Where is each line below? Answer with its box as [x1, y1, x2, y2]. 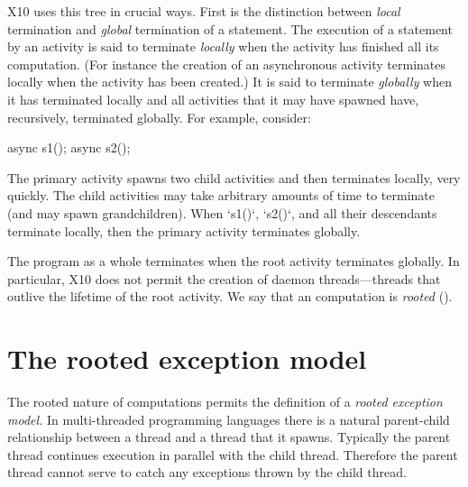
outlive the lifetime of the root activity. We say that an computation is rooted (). [7, 287, 453, 306]
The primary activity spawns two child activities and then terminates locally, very [7, 168, 461, 187]
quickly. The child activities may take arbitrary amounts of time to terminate [7, 186, 435, 205]
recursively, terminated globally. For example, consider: [7, 107, 311, 126]
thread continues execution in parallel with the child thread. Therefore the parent [7, 445, 458, 464]
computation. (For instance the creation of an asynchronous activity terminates [7, 54, 446, 73]
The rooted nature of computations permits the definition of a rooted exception [7, 392, 443, 411]
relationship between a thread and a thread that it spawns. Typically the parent [7, 427, 451, 446]
